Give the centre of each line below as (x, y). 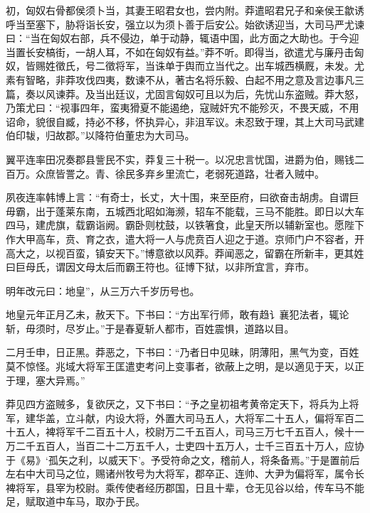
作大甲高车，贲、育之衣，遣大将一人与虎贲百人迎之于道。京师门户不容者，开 (185, 238)
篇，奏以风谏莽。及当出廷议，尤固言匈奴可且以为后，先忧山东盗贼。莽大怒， (185, 93)
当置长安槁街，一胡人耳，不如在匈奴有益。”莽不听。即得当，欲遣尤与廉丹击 (180, 52)
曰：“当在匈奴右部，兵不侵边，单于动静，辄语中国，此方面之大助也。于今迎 (183, 38)
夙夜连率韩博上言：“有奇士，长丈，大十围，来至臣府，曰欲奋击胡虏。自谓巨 (183, 197)
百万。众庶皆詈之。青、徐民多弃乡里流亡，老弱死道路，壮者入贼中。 (165, 173)
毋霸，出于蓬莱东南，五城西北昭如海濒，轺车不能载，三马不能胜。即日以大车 (185, 211)
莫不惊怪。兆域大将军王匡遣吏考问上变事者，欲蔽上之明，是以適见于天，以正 (185, 366)
